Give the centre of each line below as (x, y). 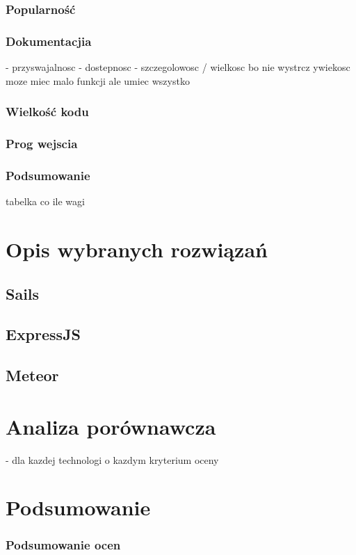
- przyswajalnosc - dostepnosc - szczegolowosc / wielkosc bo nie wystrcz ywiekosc (178, 67)
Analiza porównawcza (111, 426)
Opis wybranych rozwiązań (137, 249)
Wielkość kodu (47, 112)
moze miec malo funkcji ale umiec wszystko (98, 80)
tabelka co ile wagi (45, 201)
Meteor (32, 375)
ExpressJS (43, 334)
